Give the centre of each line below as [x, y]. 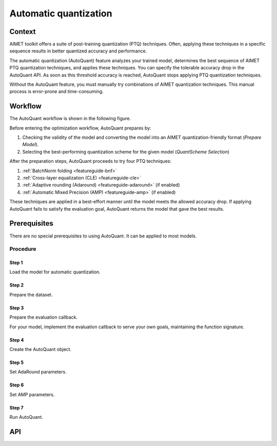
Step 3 [17, 308]
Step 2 [17, 285]
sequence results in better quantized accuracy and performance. [78, 51]
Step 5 [17, 363]
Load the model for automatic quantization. [55, 272]
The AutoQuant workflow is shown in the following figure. [70, 119]
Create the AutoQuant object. [41, 349]
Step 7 [16, 407]
